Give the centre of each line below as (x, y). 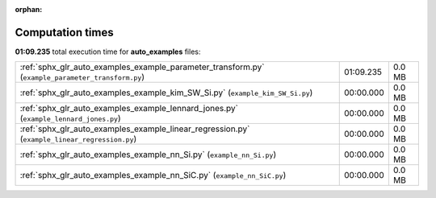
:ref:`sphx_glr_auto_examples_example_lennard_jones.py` (129, 109)
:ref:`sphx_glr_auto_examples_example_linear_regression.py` (135, 129)
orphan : (29, 9)
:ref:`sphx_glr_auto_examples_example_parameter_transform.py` (143, 67)
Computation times (64, 32)
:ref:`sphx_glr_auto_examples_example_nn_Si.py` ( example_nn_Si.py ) (148, 155)
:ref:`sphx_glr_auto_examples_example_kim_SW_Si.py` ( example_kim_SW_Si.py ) (166, 93)
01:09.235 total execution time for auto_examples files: (108, 52)
